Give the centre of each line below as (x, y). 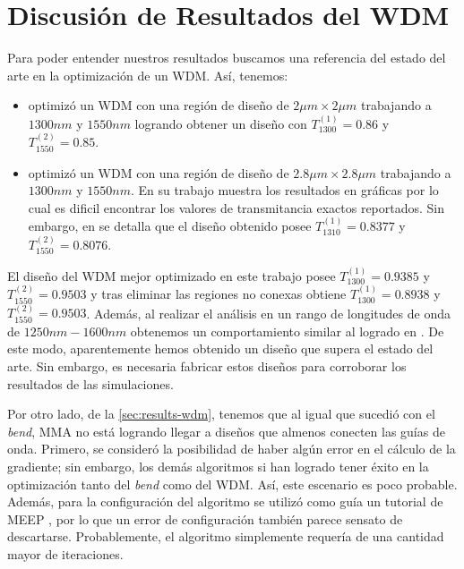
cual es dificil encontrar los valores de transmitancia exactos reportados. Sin (236, 207)
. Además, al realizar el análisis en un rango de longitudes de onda (268, 313)
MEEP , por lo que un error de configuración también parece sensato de (205, 518)
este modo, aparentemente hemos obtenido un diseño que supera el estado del (220, 348)
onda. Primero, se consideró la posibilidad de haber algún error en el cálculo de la (232, 449)
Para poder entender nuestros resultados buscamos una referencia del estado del (227, 58)
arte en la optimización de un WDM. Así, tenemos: (148, 75)
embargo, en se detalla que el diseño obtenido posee (170, 226)
